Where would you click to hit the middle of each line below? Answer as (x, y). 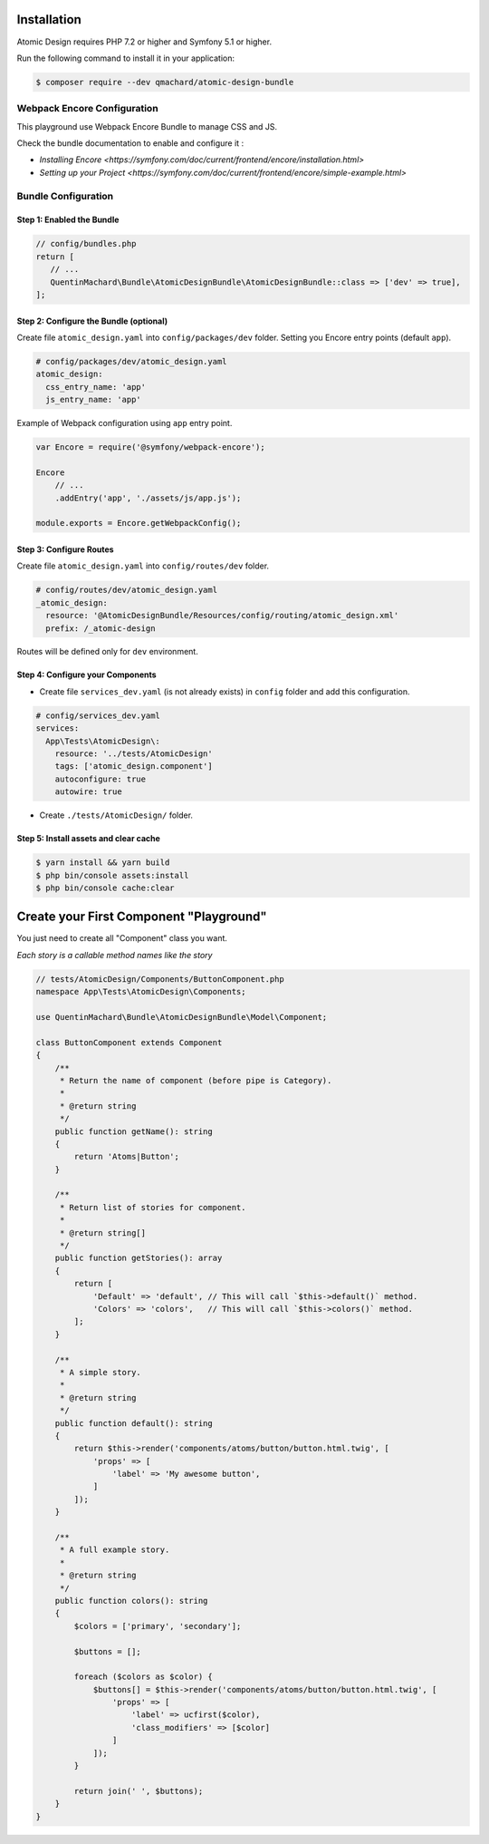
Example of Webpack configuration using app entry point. (125, 423)
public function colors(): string (131, 1601)
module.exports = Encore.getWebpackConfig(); (139, 523)
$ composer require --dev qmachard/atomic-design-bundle (165, 82)
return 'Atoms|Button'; (127, 1157)
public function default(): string (134, 1423)
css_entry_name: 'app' (96, 387)
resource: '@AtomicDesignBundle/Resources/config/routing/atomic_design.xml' (222, 616)
